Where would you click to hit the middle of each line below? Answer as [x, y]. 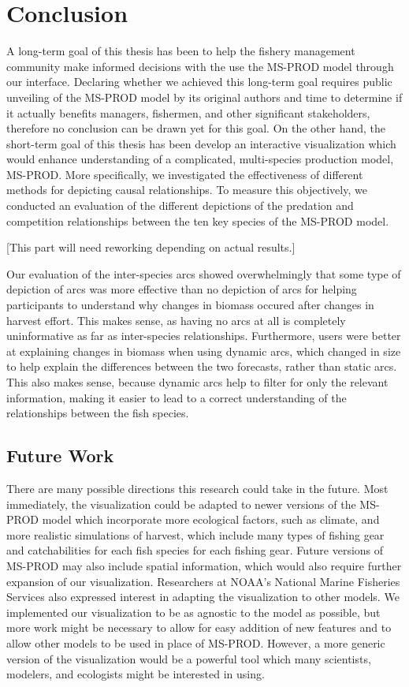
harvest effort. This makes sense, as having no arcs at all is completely [176, 320]
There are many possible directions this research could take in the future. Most [197, 488]
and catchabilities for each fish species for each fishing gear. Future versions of [195, 550]
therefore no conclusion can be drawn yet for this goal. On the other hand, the [196, 128]
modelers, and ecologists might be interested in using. [136, 674]
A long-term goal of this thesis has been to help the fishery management [181, 51]
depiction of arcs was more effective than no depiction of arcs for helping [182, 289]
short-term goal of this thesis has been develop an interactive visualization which [201, 143]
